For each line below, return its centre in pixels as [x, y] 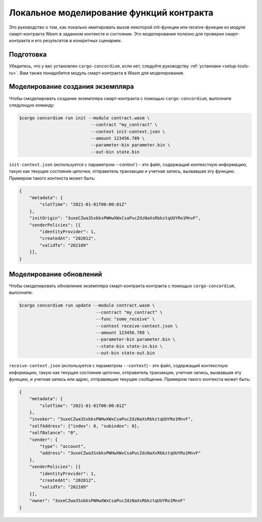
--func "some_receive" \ [125, 319]
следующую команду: [32, 105]
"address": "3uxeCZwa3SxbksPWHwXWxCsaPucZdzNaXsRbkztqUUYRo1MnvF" [120, 453]
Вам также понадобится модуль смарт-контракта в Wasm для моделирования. [102, 73]
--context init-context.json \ [128, 131]
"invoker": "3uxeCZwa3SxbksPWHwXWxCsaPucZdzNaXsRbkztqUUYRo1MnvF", [111, 419]
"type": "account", [63, 446]
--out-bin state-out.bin [125, 353]
